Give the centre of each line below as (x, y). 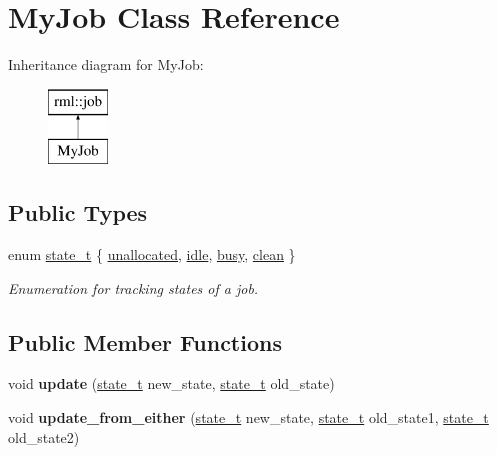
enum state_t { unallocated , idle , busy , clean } (152, 254)
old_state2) (44, 436)
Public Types (78, 212)
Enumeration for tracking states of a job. (133, 287)
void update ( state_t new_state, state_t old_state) (171, 383)
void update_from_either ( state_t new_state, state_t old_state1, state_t (248, 417)
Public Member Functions (145, 341)
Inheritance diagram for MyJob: (106, 64)
